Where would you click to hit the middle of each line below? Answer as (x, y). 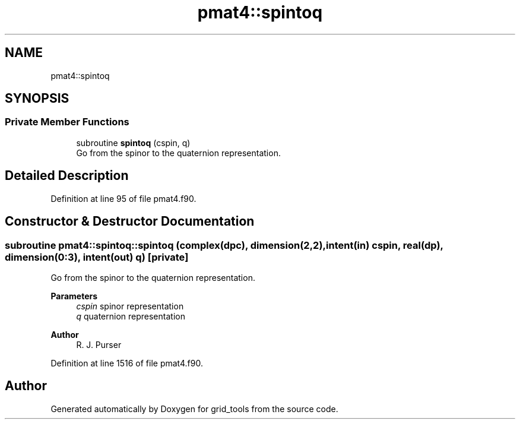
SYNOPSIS (37, 99)
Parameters (74, 296)
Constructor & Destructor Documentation (130, 222)
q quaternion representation (131, 316)
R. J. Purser (99, 344)
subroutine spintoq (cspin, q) (133, 143)
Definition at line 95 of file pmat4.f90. (123, 198)
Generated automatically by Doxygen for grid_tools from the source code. (194, 409)
